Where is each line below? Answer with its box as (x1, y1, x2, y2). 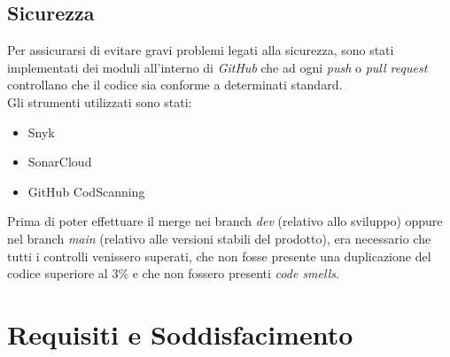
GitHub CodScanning (27, 182, 145, 200)
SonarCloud (27, 152, 92, 171)
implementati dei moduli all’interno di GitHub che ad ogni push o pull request (7, 58, 428, 76)
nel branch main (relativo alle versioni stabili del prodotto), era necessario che (7, 229, 431, 247)
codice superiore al (7, 264, 108, 283)
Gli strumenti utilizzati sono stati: (7, 92, 192, 111)
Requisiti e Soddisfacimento (7, 315, 353, 352)
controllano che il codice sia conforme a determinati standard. (7, 75, 343, 94)
